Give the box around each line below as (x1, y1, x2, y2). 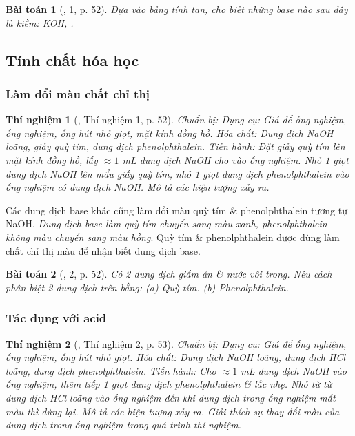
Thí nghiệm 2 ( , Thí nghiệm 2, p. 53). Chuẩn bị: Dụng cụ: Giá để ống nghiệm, (6, 336, 347, 351)
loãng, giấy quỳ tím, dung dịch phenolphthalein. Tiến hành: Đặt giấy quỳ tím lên (6, 139, 345, 154)
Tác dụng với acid (6, 309, 107, 326)
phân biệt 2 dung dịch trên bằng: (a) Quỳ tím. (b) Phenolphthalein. (6, 280, 289, 294)
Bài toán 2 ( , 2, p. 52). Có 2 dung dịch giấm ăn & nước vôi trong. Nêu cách (6, 267, 332, 281)
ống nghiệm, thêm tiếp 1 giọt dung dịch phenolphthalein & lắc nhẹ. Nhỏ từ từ (6, 377, 332, 391)
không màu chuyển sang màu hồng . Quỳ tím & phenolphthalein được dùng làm (6, 229, 340, 244)
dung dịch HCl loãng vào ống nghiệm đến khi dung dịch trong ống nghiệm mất (6, 390, 336, 404)
